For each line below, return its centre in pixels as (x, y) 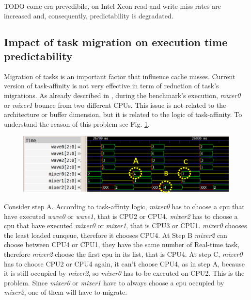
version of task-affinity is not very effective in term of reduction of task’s (111, 86)
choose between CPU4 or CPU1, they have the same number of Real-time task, (122, 244)
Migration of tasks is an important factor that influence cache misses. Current (120, 76)
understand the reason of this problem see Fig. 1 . (77, 124)
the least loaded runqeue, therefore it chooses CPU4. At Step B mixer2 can (116, 235)
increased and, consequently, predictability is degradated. (89, 15)
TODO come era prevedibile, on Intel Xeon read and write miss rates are (112, 6)
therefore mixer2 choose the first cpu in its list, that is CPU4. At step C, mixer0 (123, 254)
